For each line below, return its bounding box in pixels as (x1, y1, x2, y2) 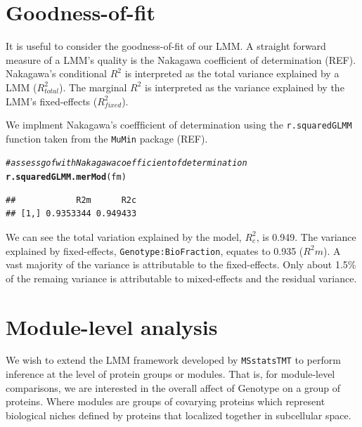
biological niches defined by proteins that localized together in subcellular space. (6, 407, 351, 422)
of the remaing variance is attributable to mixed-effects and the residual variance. (6, 270, 357, 285)
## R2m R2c (6, 195, 137, 205)
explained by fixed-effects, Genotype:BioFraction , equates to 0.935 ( (6, 243, 304, 258)
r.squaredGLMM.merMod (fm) (6, 172, 127, 183)
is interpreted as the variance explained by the (145, 79, 344, 94)
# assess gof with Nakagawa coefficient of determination (6, 158, 247, 169)
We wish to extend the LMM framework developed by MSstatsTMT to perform (6, 353, 341, 367)
